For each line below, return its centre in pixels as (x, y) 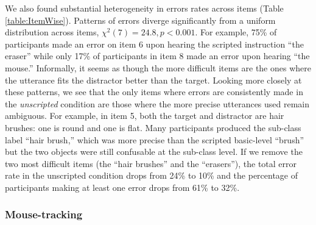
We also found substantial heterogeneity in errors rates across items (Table (144, 8)
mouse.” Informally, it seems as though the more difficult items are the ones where (158, 67)
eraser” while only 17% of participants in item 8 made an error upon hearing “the (157, 56)
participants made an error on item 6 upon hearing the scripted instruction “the (154, 44)
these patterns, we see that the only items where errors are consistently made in (154, 92)
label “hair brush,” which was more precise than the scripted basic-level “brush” (155, 139)
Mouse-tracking (44, 214)
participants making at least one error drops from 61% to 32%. (122, 187)
